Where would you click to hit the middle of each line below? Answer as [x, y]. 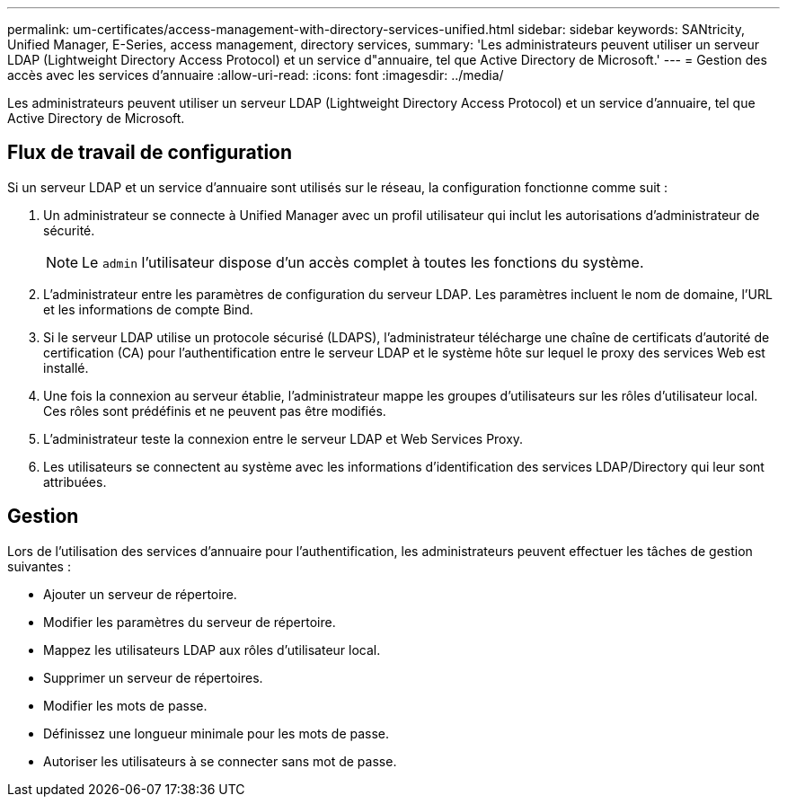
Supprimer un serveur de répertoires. [153, 677]
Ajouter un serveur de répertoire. [140, 594]
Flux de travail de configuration [150, 153]
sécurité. [69, 230]
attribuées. [75, 482]
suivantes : [39, 566]
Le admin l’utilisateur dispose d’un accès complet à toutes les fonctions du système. [363, 262]
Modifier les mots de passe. [125, 705]
